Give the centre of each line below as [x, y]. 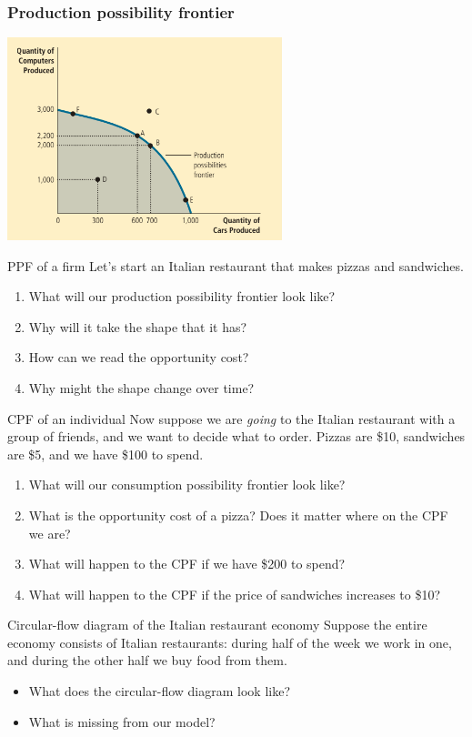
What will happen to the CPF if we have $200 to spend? [187, 564]
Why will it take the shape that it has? [138, 326]
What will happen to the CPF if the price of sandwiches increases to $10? [235, 594]
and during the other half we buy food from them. [147, 660]
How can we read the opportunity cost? [139, 357]
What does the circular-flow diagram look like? [159, 691]
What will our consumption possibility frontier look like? [187, 485]
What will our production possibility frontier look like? [182, 296]
